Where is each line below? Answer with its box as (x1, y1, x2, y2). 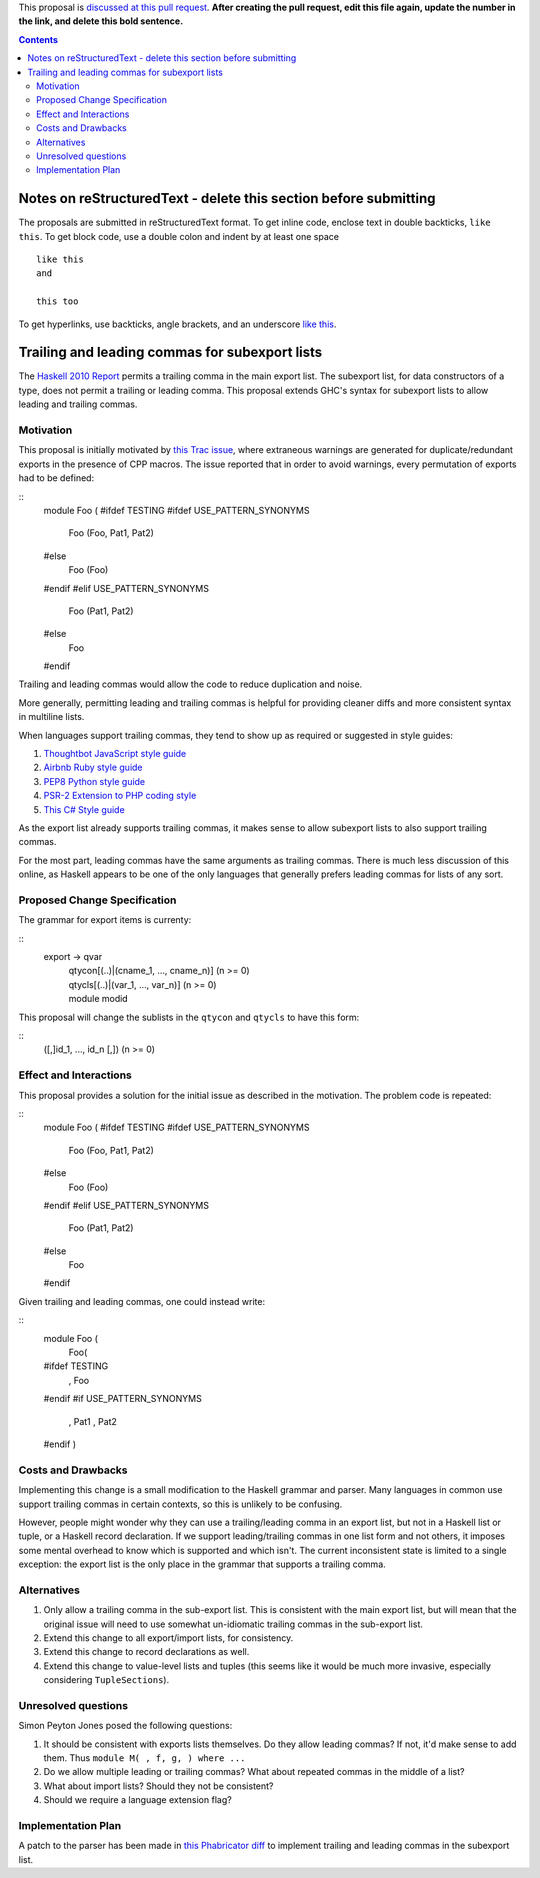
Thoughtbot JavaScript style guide (43, 748, 187, 760)
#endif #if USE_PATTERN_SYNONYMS (43, 1393, 202, 1405)
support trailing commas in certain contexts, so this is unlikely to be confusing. (18, 1498, 343, 1510)
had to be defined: (18, 472, 95, 484)
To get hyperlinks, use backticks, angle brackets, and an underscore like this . (18, 318, 337, 330)
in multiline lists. (18, 711, 85, 723)
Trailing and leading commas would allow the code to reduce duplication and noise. (18, 678, 363, 690)
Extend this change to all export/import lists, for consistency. (43, 1631, 294, 1644)
